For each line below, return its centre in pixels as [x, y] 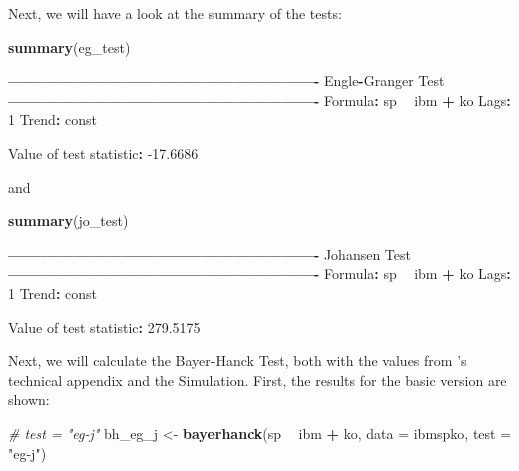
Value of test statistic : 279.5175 [104, 326]
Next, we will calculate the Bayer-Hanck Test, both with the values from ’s [237, 360]
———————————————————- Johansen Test [209, 253]
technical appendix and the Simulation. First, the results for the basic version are [257, 379]
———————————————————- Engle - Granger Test [226, 80]
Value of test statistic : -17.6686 [103, 152]
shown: [29, 399]
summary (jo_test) [68, 220]
